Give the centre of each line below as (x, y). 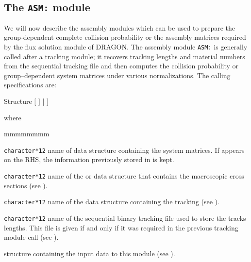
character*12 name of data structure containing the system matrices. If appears (124, 150)
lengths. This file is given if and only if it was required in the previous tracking (121, 227)
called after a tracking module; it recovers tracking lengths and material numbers (125, 56)
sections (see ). (26, 185)
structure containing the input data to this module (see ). (90, 253)
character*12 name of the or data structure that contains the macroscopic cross (124, 176)
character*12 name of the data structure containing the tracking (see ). (112, 202)
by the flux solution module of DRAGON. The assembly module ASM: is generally (126, 46)
